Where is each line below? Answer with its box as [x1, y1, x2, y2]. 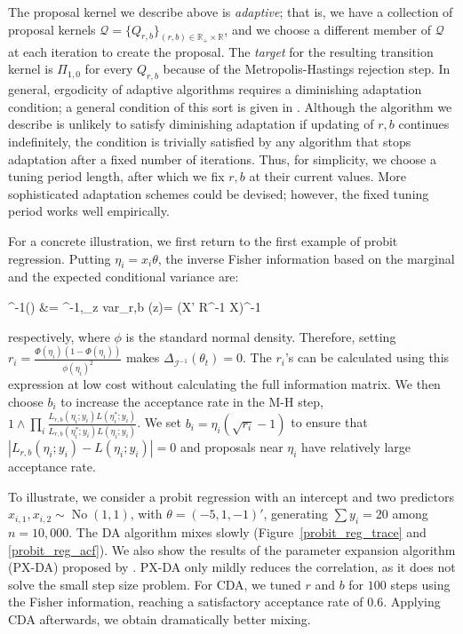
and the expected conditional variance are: [8, 267, 239, 286]
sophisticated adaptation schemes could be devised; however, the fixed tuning [8, 184, 429, 202]
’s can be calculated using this [284, 348, 450, 367]
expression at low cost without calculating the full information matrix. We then [8, 375, 441, 393]
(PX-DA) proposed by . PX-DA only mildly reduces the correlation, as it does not [8, 558, 456, 576]
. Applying [383, 592, 441, 611]
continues [398, 115, 450, 133]
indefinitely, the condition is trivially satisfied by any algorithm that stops [8, 131, 411, 150]
